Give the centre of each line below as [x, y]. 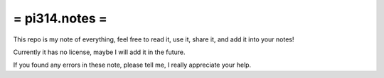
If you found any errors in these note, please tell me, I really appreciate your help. [132, 65]
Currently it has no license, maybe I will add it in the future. [99, 52]
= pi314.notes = [60, 18]
